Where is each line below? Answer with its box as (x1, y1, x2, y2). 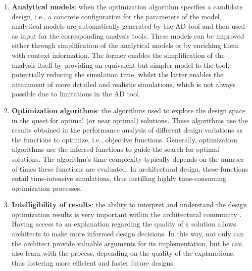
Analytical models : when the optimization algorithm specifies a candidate (11, 1, 243, 11)
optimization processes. (11, 182, 82, 193)
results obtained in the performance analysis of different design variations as (11, 125, 243, 135)
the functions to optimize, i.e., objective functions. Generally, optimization (11, 134, 238, 144)
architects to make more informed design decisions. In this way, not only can (11, 228, 244, 239)
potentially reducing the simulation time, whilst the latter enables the (11, 69, 224, 80)
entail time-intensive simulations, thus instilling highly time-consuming (11, 173, 227, 183)
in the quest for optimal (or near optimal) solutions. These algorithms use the (11, 115, 248, 125)
